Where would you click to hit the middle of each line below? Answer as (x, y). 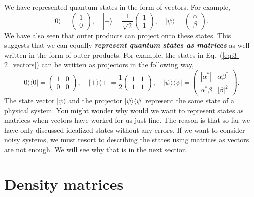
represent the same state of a (190, 101)
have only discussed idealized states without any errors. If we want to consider (125, 130)
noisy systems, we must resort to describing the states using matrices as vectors (127, 140)
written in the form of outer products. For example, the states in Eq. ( (113, 54)
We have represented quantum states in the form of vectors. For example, (117, 7)
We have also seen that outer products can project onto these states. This (118, 35)
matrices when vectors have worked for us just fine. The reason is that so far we (127, 120)
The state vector (29, 101)
